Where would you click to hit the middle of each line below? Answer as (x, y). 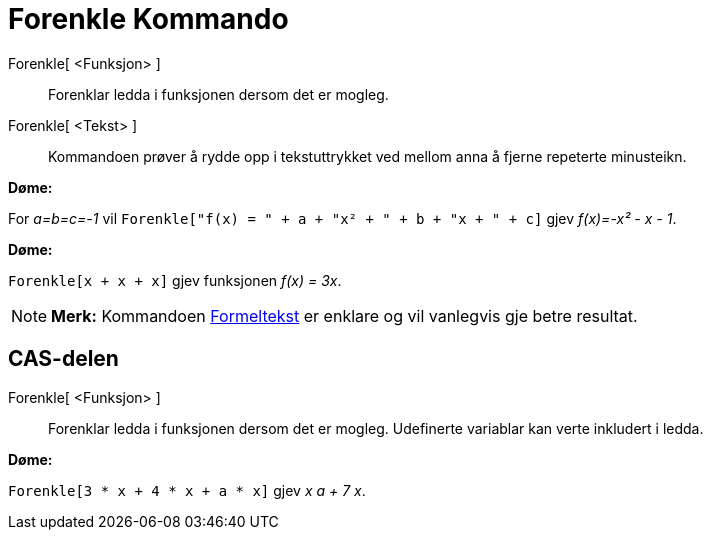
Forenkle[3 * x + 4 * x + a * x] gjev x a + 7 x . (187, 490)
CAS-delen (63, 359)
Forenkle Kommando (148, 19)
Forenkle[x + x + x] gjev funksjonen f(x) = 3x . (175, 280)
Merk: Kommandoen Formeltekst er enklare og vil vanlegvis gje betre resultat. (344, 315)
